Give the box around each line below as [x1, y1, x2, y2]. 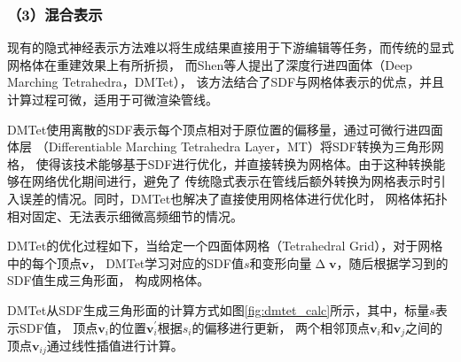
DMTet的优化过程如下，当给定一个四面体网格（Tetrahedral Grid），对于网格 [7, 236, 443, 255]
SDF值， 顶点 [19, 318, 98, 336]
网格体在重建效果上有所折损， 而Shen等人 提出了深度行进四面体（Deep [7, 55, 413, 73]
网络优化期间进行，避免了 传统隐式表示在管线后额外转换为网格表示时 [31, 172, 434, 190]
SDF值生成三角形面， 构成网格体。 [7, 271, 210, 289]
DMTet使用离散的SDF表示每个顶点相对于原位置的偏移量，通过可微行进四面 [7, 119, 443, 138]
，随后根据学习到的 [336, 253, 449, 272]
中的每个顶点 [7, 253, 82, 272]
